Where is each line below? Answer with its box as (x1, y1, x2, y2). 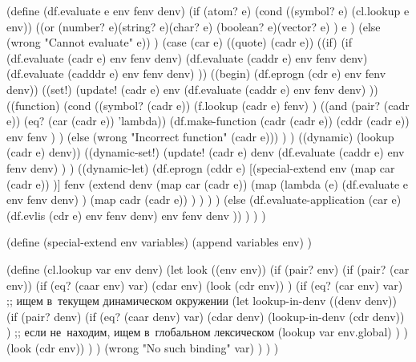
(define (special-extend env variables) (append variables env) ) (6, 234, 313, 250)
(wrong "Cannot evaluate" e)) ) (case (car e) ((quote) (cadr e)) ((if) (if (6, 34, 353, 51)
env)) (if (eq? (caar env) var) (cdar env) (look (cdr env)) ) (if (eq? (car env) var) (6, 276, 403, 293)
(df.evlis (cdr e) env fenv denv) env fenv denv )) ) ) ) (6, 206, 266, 223)
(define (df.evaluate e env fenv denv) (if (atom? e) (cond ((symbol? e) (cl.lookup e (6, 2, 410, 18)
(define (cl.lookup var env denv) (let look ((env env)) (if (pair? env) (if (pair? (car (6, 260, 410, 277)
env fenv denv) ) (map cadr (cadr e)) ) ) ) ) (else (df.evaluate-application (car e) (6, 191, 402, 208)
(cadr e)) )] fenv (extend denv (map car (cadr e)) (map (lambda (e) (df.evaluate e (6, 175, 408, 192)
